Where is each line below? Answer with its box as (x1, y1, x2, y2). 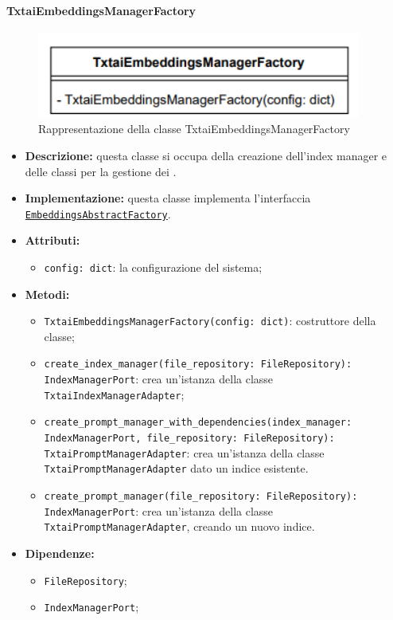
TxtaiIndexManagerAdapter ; (44, 386, 185, 402)
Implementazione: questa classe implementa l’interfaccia (25, 190, 311, 206)
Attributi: (25, 232, 80, 249)
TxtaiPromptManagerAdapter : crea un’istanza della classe (44, 444, 325, 461)
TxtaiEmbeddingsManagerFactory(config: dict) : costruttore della (44, 312, 376, 329)
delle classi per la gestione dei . (25, 163, 177, 179)
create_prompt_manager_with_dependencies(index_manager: (44, 417, 352, 429)
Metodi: (25, 285, 70, 302)
